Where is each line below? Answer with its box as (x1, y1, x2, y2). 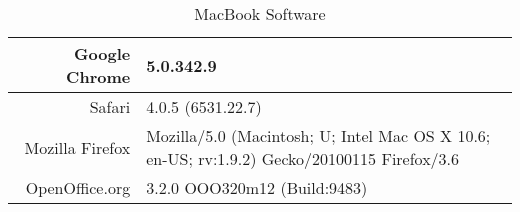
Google (74, 42, 131, 65)
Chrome (66, 65, 131, 88)
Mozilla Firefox (24, 135, 131, 159)
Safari (89, 95, 131, 118)
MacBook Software (194, 2, 326, 25)
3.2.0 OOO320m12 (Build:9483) (146, 176, 368, 199)
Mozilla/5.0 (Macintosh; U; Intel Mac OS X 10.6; (146, 124, 491, 147)
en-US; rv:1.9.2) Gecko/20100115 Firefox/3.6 (146, 147, 460, 170)
